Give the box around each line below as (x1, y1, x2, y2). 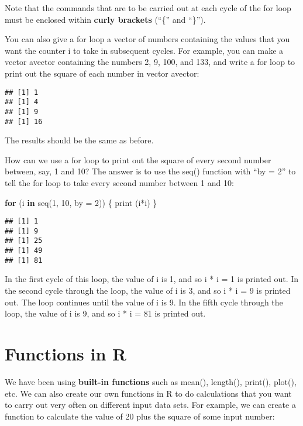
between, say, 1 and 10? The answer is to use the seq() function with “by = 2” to (5, 165, 296, 177)
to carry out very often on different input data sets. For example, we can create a (5, 398, 296, 411)
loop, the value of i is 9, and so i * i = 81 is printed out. (5, 307, 206, 319)
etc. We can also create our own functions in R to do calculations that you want (5, 387, 292, 399)
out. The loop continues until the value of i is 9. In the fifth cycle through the (5, 296, 283, 308)
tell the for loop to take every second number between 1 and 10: (5, 176, 234, 188)
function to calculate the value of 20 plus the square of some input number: (5, 410, 275, 422)
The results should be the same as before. (5, 134, 154, 146)
